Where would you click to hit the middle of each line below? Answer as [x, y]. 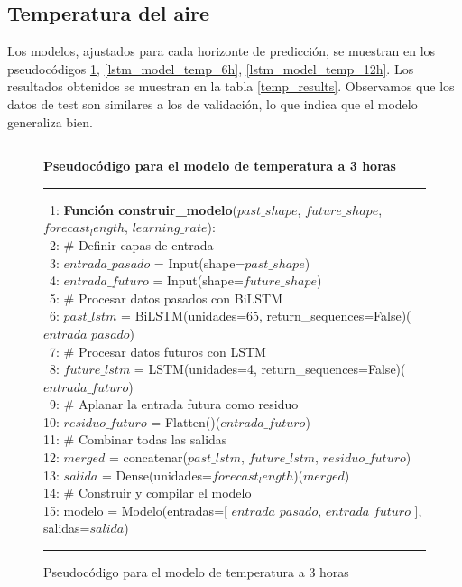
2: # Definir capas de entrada [131, 244]
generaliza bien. [50, 121]
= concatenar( [148, 457]
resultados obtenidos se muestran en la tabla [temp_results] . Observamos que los [231, 86]
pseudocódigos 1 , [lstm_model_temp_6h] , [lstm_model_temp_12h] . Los [211, 68]
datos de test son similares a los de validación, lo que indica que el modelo [213, 103]
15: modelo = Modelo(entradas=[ [135, 510]
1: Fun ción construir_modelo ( [143, 209]
